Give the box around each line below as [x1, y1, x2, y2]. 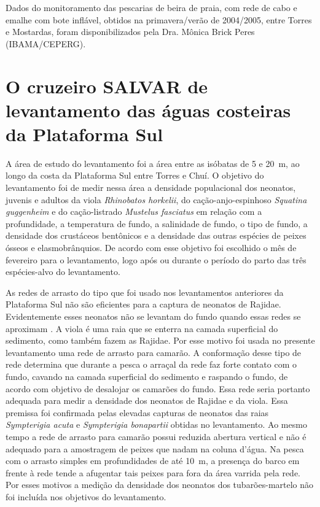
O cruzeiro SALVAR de [6, 73, 208, 98]
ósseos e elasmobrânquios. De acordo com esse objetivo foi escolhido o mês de [6, 241, 297, 254]
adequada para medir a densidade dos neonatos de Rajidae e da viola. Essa [6, 394, 288, 407]
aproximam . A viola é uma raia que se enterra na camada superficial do [6, 322, 278, 335]
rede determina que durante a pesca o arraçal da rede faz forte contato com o [6, 358, 297, 371]
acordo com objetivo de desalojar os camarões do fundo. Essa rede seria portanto [6, 382, 310, 395]
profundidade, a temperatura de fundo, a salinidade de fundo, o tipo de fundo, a [6, 217, 308, 230]
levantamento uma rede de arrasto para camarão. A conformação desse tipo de [6, 346, 302, 358]
